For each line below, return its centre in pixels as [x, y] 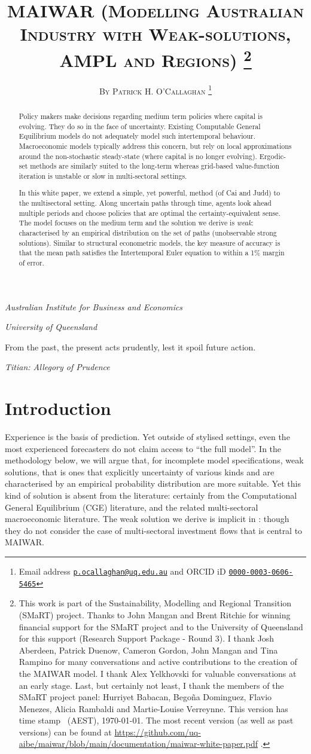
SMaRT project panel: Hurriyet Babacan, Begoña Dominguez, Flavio [145, 697]
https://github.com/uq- [158, 732]
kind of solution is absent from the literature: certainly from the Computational [151, 495]
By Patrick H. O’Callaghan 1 [155, 90]
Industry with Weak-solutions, [155, 34]
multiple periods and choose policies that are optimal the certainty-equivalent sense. [150, 213]
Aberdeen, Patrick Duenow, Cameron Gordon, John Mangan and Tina [148, 650]
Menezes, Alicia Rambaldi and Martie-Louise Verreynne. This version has [153, 708]
